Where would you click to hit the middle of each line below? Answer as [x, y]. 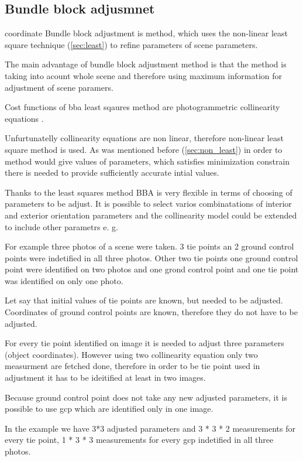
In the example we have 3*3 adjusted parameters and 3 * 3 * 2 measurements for [150, 428]
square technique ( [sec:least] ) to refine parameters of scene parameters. [131, 44]
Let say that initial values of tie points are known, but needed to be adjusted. [144, 300]
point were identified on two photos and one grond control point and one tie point [152, 269]
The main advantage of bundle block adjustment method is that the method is [146, 64]
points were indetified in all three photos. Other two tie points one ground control [151, 257]
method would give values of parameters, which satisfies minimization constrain [147, 161]
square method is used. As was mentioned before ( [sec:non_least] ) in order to [144, 149]
